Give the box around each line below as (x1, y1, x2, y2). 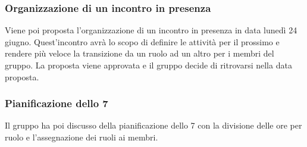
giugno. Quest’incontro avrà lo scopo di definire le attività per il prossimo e (5, 35, 280, 48)
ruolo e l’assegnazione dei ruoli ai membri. (5, 131, 158, 143)
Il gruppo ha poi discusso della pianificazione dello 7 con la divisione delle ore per (5, 119, 302, 132)
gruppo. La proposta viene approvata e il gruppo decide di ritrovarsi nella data (5, 59, 292, 71)
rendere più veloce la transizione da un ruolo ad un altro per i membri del (5, 47, 274, 60)
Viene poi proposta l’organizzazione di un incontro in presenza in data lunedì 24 (5, 24, 297, 36)
